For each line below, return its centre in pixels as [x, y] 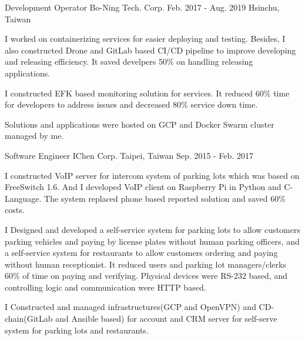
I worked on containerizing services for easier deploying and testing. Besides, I [145, 39]
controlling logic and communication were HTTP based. [105, 287]
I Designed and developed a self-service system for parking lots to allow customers [152, 229]
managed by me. [34, 136]
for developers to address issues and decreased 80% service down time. [131, 104]
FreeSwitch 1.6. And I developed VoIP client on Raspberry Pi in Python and [143, 187]
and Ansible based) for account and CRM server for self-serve [166, 319]
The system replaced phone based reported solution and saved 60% [165, 198]
